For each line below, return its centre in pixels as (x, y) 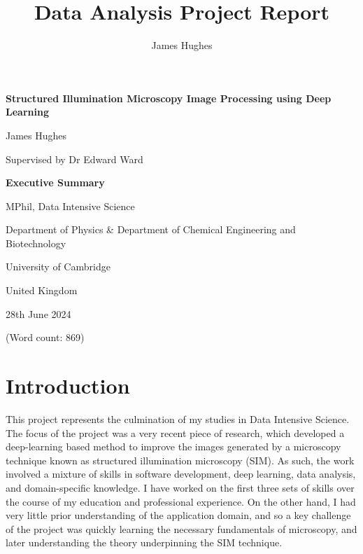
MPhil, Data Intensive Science (70, 206)
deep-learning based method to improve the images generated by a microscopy (173, 446)
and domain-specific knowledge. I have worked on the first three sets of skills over (180, 487)
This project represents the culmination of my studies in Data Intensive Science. (178, 418)
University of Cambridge (58, 266)
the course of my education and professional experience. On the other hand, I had (181, 501)
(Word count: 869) (45, 337)
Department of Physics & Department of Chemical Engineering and (151, 229)
